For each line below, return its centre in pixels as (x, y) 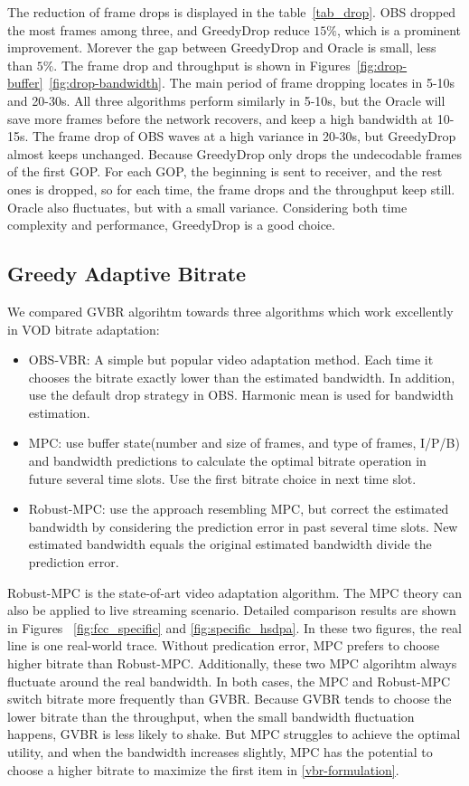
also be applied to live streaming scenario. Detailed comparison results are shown (232, 610)
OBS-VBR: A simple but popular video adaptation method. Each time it (231, 360)
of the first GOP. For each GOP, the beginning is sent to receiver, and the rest (225, 171)
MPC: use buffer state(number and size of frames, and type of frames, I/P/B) (244, 443)
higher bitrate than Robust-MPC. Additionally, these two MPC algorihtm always (232, 663)
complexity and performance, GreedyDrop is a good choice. (171, 225)
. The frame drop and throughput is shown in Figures (202, 65)
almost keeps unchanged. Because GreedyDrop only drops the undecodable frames (235, 153)
